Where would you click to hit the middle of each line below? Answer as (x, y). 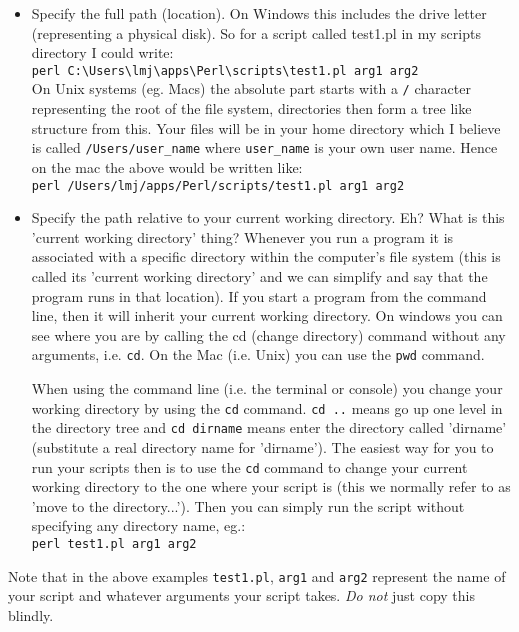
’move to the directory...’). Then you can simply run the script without (248, 505)
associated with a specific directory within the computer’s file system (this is (266, 256)
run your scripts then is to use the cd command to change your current (249, 466)
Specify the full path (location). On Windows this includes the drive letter (259, 13)
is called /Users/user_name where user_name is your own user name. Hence (264, 147)
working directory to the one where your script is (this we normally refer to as (271, 486)
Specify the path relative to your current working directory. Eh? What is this (268, 217)
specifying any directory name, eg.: (138, 525)
